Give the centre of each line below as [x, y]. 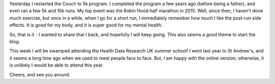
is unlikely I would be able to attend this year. [57, 65]
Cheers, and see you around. [40, 74]
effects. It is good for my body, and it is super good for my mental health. [86, 25]
